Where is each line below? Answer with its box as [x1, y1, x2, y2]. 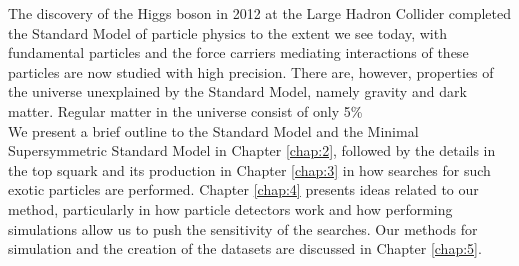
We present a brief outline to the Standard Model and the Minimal [8, 120, 419, 141]
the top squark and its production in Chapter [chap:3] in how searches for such [8, 159, 491, 180]
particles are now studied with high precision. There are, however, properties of [8, 61, 494, 82]
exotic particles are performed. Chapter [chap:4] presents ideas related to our [8, 179, 479, 200]
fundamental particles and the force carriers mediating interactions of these [8, 42, 469, 63]
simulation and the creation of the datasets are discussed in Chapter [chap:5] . [8, 238, 482, 259]
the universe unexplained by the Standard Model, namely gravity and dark [8, 81, 467, 102]
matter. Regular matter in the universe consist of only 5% [8, 100, 363, 121]
